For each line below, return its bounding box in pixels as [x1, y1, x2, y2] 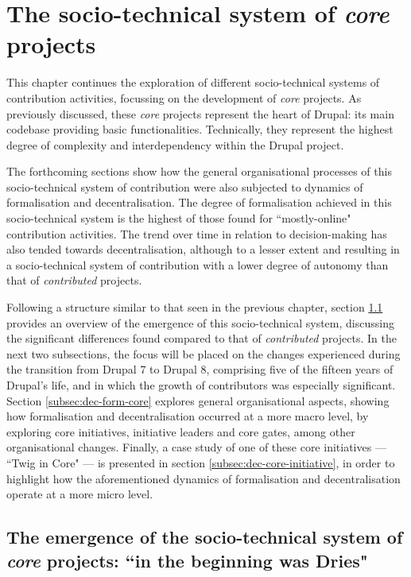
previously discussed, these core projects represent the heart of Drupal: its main [6, 105, 394, 122]
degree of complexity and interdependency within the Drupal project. [6, 136, 344, 153]
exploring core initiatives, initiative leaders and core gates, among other [6, 423, 355, 440]
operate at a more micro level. [6, 486, 153, 502]
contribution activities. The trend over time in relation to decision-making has [6, 225, 387, 242]
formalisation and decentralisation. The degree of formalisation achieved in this [6, 194, 392, 211]
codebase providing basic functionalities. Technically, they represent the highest [6, 121, 394, 137]
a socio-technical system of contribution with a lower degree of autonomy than [6, 256, 389, 273]
